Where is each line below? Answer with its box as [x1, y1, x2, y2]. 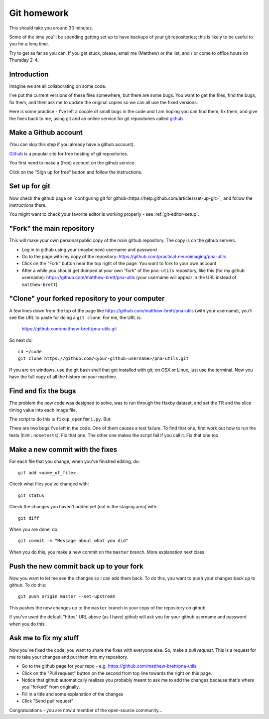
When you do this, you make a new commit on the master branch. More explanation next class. [9, 549, 206, 555]
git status [18, 492, 45, 498]
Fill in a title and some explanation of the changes [21, 691, 124, 697]
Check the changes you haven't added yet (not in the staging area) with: [9, 504, 158, 510]
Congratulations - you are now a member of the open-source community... [9, 707, 163, 713]
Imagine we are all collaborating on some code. [9, 83, 107, 89]
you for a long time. [9, 41, 49, 47]
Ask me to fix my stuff [9, 634, 79, 642]
